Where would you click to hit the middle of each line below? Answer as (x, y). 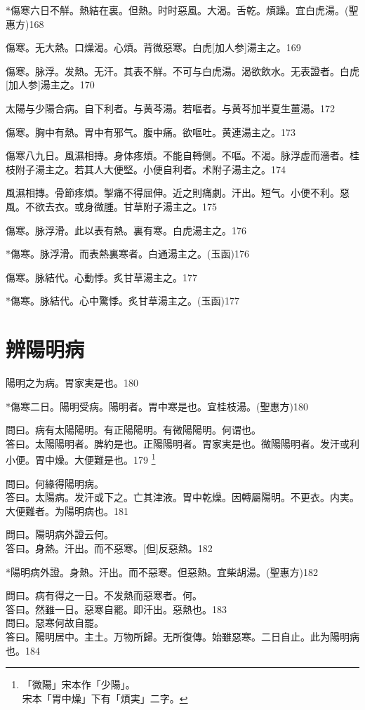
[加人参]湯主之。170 (50, 85)
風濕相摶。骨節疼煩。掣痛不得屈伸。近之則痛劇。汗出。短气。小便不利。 (173, 193)
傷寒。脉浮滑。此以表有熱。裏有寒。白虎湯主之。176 (126, 230)
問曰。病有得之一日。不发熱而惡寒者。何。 (104, 595)
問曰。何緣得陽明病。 (55, 483)
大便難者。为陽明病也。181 (67, 510)
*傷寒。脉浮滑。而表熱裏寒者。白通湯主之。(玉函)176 (127, 254)
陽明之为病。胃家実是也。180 (72, 383)
